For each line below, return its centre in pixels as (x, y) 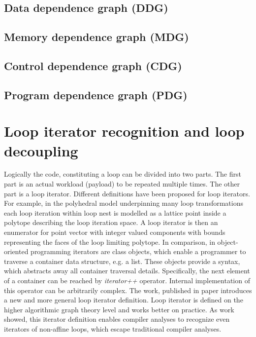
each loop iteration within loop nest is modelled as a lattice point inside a (115, 212)
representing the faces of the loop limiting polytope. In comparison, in (110, 242)
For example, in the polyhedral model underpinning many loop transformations (124, 203)
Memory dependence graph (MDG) (96, 37)
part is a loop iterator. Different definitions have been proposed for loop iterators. (127, 193)
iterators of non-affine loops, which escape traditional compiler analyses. (113, 328)
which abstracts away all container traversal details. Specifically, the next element (127, 271)
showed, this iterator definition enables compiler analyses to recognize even (117, 319)
